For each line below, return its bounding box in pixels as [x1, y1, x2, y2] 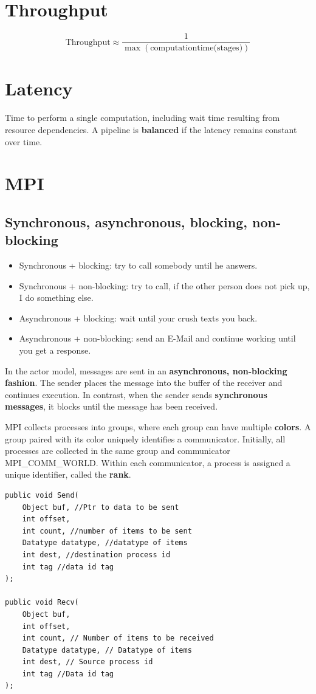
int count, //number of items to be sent [22, 526, 192, 535]
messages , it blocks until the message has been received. [5, 400, 218, 413]
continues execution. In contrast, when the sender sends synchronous [5, 388, 267, 400]
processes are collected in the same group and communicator [5, 444, 230, 457]
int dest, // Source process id [22, 658, 153, 667]
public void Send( [5, 490, 79, 500]
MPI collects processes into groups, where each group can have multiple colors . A [5, 421, 311, 433]
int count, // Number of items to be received [22, 634, 214, 643]
